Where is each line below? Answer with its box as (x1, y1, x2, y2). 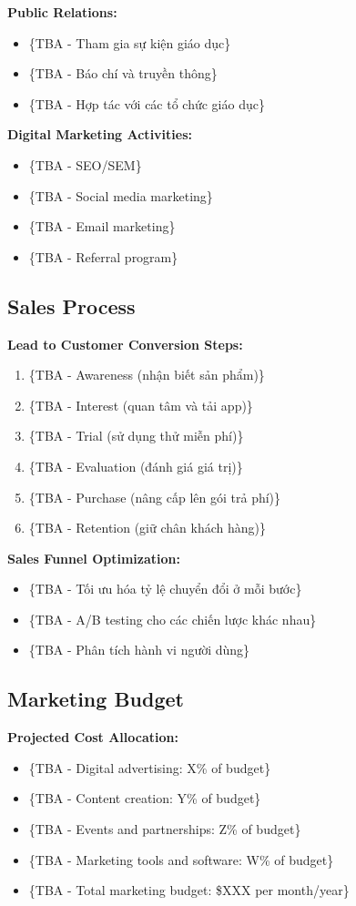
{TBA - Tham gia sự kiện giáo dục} (28, 33, 231, 52)
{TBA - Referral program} (28, 247, 178, 266)
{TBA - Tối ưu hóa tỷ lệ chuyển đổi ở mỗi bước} (28, 579, 302, 598)
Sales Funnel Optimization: (7, 548, 180, 567)
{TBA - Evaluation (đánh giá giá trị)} (28, 456, 243, 475)
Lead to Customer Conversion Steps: (7, 334, 243, 353)
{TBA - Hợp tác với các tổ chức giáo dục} (28, 94, 265, 113)
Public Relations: (7, 3, 117, 21)
